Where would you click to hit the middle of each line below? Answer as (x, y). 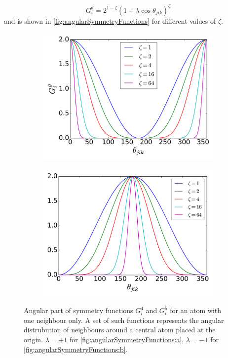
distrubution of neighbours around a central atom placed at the (120, 330)
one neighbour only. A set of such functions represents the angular (124, 320)
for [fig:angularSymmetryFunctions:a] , (127, 339)
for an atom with (196, 310)
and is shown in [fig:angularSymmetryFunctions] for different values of (110, 20)
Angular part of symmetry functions (78, 310)
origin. (33, 339)
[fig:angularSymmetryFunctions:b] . (76, 349)
